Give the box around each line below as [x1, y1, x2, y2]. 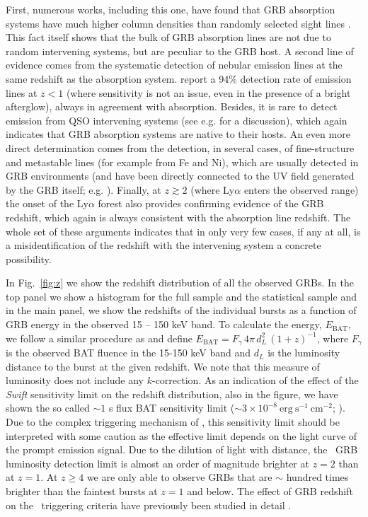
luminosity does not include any [6, 373, 144, 388]
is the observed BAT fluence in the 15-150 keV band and [6, 345, 251, 360]
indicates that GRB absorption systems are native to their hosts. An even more [6, 127, 350, 141]
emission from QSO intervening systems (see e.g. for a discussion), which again [6, 112, 347, 127]
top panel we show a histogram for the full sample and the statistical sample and [6, 289, 357, 303]
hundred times [286, 470, 349, 484]
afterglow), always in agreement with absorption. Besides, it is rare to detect [6, 99, 338, 114]
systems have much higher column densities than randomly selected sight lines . [6, 16, 351, 30]
